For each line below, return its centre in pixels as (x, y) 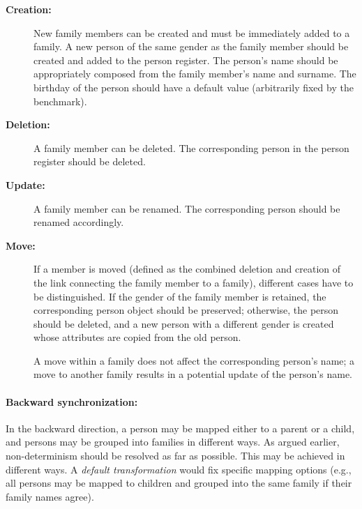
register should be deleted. (90, 161)
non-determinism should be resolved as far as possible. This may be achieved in (175, 456)
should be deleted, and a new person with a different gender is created (184, 323)
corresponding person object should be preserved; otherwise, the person (186, 310)
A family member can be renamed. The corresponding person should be (187, 208)
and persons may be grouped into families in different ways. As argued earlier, (173, 442)
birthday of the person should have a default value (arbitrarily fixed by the (194, 87)
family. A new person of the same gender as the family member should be (191, 46)
